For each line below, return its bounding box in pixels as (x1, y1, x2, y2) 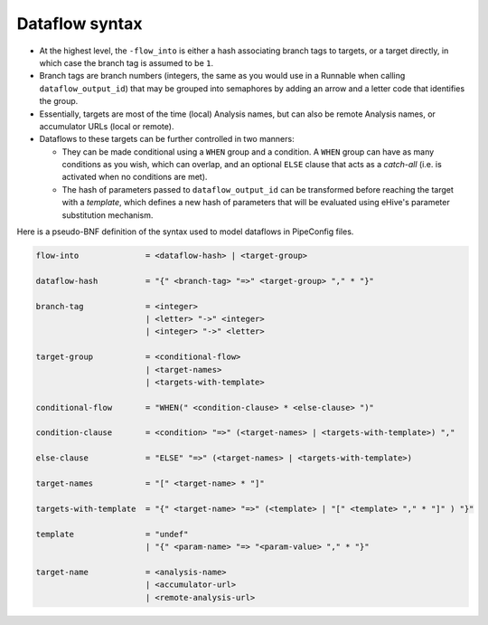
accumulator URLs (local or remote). (39, 120, 174, 131)
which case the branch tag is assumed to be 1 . (39, 57, 214, 68)
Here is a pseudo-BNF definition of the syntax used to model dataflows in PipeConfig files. (16, 226, 354, 237)
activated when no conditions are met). (61, 172, 208, 183)
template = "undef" (35, 529, 189, 539)
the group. (39, 96, 79, 107)
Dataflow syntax (16, 14, 143, 33)
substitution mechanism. (61, 209, 154, 221)
